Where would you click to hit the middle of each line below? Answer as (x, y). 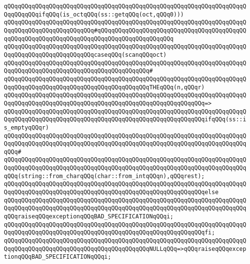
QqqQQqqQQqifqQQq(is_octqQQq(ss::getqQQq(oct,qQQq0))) (94, 14)
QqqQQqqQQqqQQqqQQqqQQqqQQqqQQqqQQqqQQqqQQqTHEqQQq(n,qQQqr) (104, 87)
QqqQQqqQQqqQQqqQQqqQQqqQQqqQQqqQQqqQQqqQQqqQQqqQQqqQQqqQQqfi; (110, 233)
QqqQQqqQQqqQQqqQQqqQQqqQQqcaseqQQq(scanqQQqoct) (85, 55)
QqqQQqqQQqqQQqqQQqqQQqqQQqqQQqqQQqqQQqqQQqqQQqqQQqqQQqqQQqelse (111, 192)
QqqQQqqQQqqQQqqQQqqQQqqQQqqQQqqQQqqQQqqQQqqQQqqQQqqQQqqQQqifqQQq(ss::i (125, 120)
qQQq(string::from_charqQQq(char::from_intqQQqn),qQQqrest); (104, 176)
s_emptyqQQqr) (27, 127)
